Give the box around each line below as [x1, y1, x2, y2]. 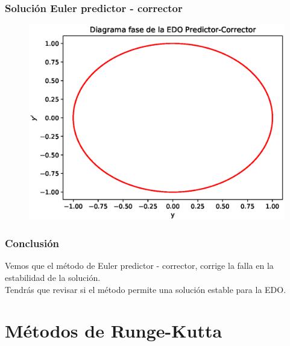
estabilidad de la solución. [5, 271, 101, 283]
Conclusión [5, 236, 59, 251]
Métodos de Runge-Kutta [5, 318, 222, 343]
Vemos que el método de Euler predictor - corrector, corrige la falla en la [5, 259, 274, 272]
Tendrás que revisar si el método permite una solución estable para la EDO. [5, 283, 286, 295]
